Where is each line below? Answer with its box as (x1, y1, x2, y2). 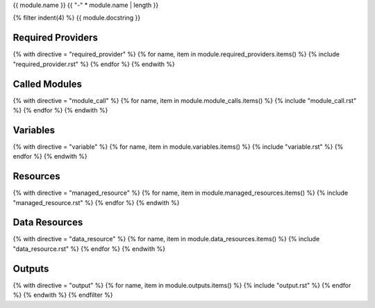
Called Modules (12, 78, 83, 90)
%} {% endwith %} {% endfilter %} (12, 291, 113, 299)
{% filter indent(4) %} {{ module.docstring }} (12, 14, 141, 22)
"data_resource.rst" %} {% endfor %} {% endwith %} (12, 244, 166, 253)
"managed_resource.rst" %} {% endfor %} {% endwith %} (12, 198, 180, 206)
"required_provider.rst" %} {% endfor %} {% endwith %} (12, 60, 175, 68)
